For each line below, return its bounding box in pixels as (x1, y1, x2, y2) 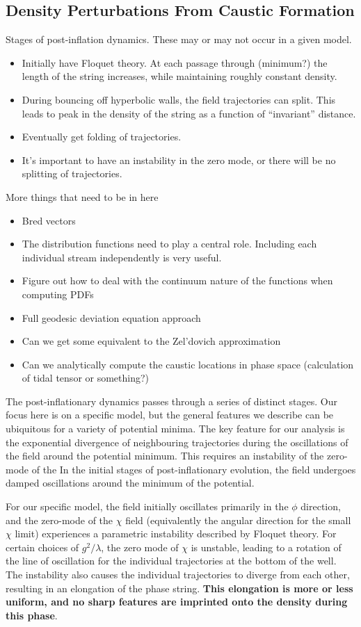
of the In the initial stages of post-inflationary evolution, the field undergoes (31, 462, 356, 476)
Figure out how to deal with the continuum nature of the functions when (22, 273, 333, 288)
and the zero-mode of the (6, 512, 113, 527)
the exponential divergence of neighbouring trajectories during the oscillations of (6, 434, 348, 449)
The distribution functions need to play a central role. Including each (22, 236, 317, 251)
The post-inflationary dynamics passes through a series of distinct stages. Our (6, 393, 337, 408)
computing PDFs (22, 286, 94, 301)
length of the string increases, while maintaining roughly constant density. (22, 69, 337, 83)
